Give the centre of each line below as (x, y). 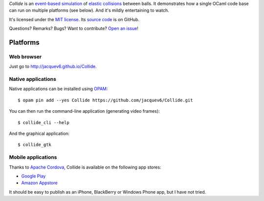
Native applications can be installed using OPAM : (58, 89)
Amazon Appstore (40, 183)
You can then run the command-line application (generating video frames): (84, 111)
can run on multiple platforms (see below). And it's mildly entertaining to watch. (89, 10)
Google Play (33, 176)
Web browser (25, 56)
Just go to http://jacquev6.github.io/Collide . (53, 67)
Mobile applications (33, 157)
